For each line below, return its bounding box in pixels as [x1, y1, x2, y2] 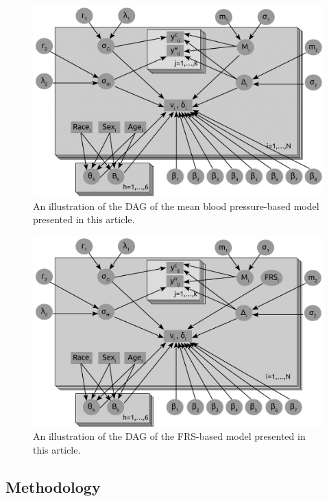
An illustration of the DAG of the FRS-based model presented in [33, 429, 306, 443]
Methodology [5, 476, 101, 498]
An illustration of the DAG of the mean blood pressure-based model [33, 198, 319, 213]
